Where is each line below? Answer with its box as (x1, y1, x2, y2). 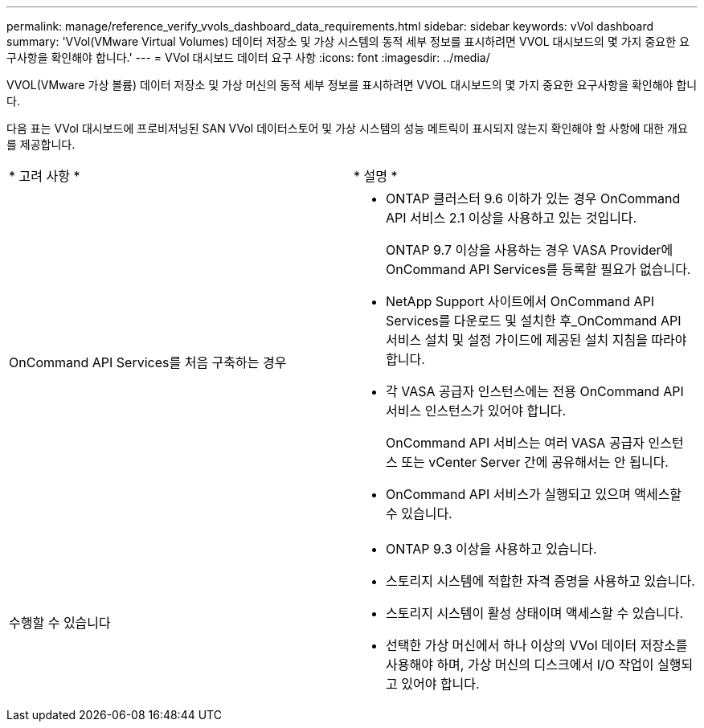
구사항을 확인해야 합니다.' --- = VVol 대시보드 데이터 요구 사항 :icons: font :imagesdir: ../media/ (6, 51, 490, 64)
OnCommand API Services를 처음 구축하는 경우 (9, 354, 287, 370)
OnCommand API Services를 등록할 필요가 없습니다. (386, 261, 691, 277)
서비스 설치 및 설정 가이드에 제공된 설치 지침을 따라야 (386, 332, 687, 348)
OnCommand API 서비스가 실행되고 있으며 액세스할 (386, 486, 682, 502)
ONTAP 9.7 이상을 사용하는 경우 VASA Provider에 (386, 242, 673, 258)
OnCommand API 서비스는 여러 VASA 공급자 (386, 435, 645, 451)
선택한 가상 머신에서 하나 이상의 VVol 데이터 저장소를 (386, 637, 688, 653)
